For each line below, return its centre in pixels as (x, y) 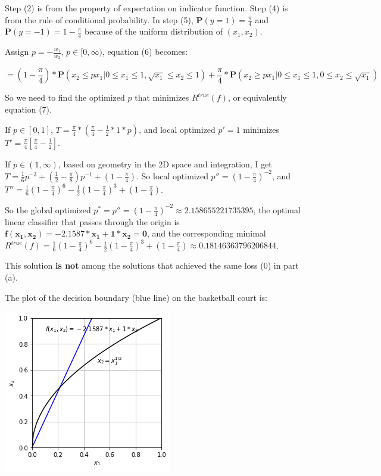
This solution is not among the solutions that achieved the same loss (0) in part (152, 265)
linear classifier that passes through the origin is (92, 221)
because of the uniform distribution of (154, 31)
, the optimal (277, 209)
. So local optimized (172, 175)
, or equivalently (257, 97)
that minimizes (162, 97)
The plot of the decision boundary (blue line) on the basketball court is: (136, 297)
